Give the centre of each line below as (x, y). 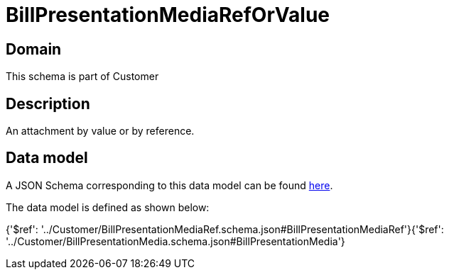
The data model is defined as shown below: (108, 207)
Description (48, 103)
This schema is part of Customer (82, 77)
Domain (34, 49)
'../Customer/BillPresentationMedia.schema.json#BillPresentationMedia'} (175, 241)
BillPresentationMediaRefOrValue (168, 15)
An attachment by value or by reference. (100, 131)
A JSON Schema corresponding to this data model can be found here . (169, 185)
